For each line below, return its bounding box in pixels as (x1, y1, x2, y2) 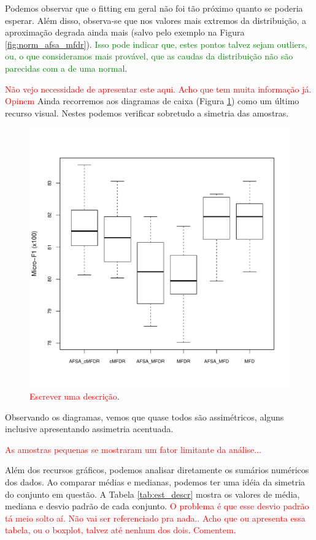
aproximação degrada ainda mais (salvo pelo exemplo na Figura (5, 26, 245, 39)
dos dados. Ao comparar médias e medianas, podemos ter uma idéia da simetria (5, 475, 306, 488)
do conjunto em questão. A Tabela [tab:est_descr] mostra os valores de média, (5, 487, 300, 500)
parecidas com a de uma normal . (5, 61, 128, 74)
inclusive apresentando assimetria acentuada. (5, 422, 174, 435)
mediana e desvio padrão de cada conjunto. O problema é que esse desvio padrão (5, 500, 309, 512)
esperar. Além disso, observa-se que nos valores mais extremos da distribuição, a (5, 13, 306, 26)
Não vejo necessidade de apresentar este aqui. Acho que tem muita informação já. (5, 82, 312, 95)
